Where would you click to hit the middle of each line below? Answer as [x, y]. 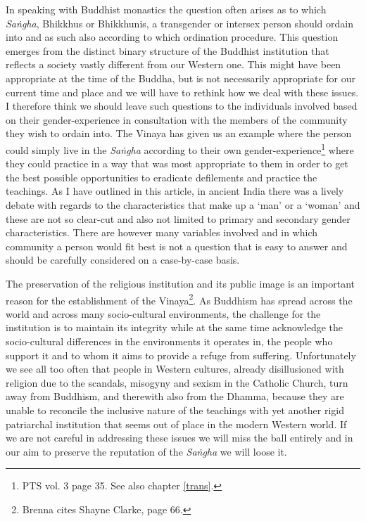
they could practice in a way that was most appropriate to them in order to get [177, 163]
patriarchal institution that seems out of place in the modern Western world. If [176, 424]
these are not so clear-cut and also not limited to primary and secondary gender [178, 218]
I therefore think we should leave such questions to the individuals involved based [182, 106]
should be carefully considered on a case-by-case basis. [123, 260]
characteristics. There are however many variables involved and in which [162, 232]
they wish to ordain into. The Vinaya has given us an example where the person [179, 133]
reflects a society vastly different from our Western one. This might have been [173, 64]
